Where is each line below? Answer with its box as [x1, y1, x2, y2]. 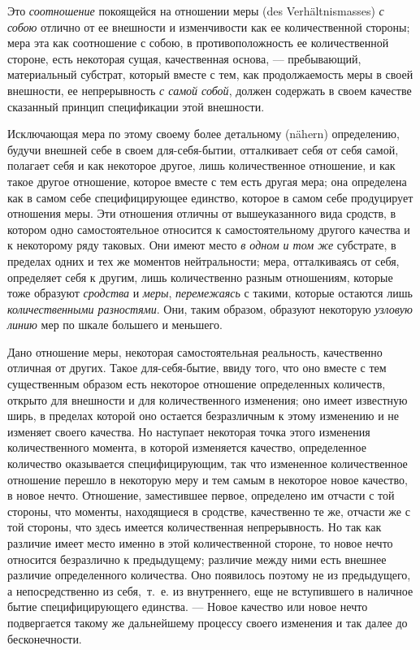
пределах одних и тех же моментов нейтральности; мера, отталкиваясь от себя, [7, 252, 400, 269]
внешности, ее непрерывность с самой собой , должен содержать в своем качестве [7, 81, 412, 98]
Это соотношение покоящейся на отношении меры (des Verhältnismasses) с [7, 2, 384, 19]
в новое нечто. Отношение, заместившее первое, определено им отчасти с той [7, 487, 395, 504]
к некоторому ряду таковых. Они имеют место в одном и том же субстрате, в [7, 236, 396, 253]
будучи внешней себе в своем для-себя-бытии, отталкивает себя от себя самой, [7, 141, 399, 158]
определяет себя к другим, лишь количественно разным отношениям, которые [7, 268, 393, 285]
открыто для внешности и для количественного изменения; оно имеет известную [7, 391, 408, 408]
